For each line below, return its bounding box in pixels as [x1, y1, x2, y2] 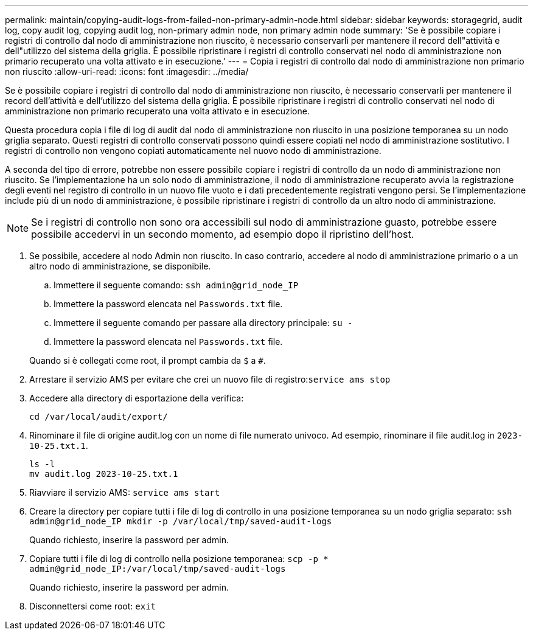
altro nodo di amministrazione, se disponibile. [29, 261, 211, 271]
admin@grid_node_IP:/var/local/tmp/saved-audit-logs [29, 564, 286, 574]
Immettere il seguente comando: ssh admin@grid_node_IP [54, 280, 299, 290]
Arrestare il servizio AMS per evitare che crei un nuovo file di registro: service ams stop [29, 374, 391, 384]
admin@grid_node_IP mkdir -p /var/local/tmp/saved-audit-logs [29, 516, 332, 526]
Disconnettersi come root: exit [29, 601, 156, 611]
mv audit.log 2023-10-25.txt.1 [29, 469, 178, 479]
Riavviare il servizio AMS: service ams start [29, 487, 220, 498]
